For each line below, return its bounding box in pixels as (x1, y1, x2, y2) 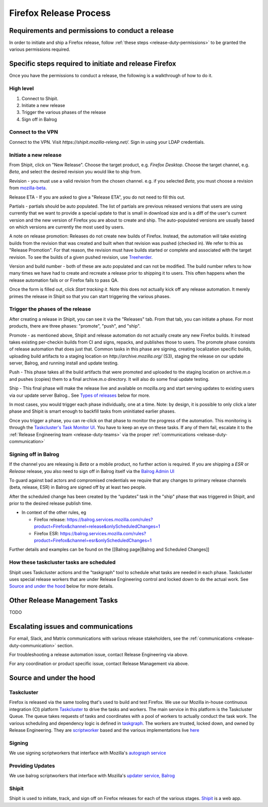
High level (9, 85, 34, 92)
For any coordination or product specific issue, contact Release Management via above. (9, 661, 189, 667)
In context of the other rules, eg (21, 509, 86, 515)
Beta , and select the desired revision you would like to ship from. (9, 169, 141, 175)
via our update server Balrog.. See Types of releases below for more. (9, 392, 150, 398)
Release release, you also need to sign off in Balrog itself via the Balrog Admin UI (9, 468, 175, 474)
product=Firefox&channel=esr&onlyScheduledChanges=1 (34, 538, 152, 544)
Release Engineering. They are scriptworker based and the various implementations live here (9, 727, 200, 733)
